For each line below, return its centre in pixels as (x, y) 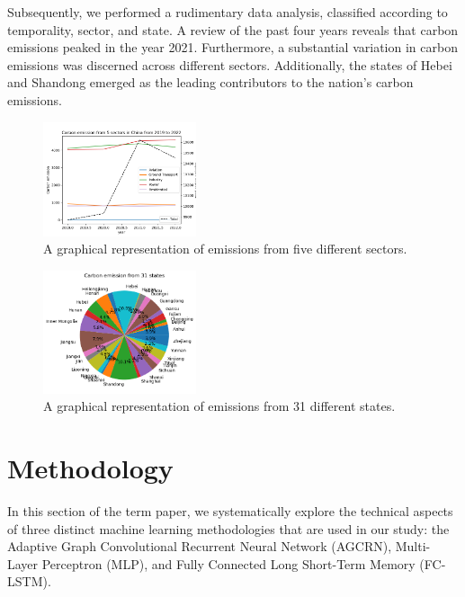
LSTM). (29, 581)
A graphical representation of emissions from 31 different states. (219, 406)
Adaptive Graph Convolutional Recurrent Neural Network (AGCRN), (200, 546)
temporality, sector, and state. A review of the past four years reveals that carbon (233, 29)
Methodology (90, 468)
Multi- (413, 546)
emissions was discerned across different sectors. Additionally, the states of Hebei (230, 64)
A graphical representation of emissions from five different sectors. (225, 249)
